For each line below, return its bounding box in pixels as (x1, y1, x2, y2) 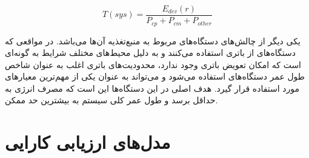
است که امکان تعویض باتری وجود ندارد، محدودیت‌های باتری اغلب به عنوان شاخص (5, 58, 302, 70)
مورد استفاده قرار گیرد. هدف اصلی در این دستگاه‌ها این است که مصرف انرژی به (5, 81, 299, 94)
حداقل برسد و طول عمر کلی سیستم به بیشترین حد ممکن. (5, 94, 218, 106)
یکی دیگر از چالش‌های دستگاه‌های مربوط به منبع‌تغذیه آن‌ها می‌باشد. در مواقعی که (5, 34, 301, 47)
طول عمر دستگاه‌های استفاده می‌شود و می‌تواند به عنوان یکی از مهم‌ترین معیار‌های (5, 70, 305, 83)
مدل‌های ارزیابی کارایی (5, 129, 171, 154)
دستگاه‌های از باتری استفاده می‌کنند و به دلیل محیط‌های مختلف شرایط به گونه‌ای (5, 46, 296, 59)
